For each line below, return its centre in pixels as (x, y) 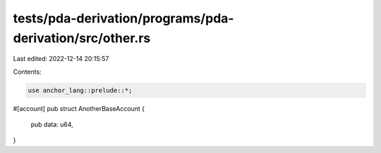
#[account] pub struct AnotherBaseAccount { (79, 108)
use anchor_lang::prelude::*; (80, 90)
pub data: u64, (52, 125)
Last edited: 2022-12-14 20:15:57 (61, 59)
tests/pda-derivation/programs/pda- (123, 18)
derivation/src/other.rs (82, 38)
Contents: (27, 72)
